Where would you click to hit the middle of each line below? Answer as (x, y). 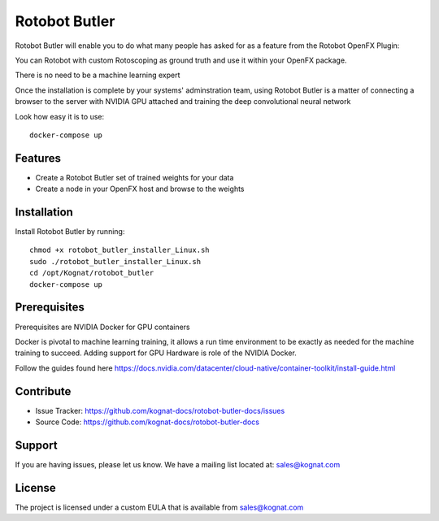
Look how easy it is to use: (60, 116)
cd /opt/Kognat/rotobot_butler (92, 273)
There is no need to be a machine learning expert (98, 75)
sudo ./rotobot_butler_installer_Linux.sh (115, 261)
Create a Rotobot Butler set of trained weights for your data (135, 177)
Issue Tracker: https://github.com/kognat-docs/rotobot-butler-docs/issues (160, 410)
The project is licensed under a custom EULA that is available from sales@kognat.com (159, 507)
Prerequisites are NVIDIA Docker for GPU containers (102, 327)
